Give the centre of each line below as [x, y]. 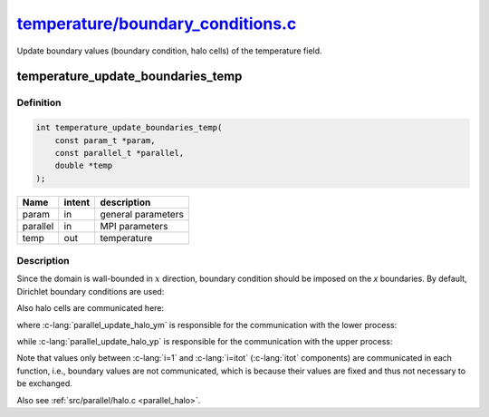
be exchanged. [44, 383]
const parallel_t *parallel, [120, 153]
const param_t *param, [105, 140]
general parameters [142, 214]
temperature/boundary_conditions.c [157, 24]
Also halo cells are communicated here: [91, 308]
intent [77, 202]
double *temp [84, 166]
